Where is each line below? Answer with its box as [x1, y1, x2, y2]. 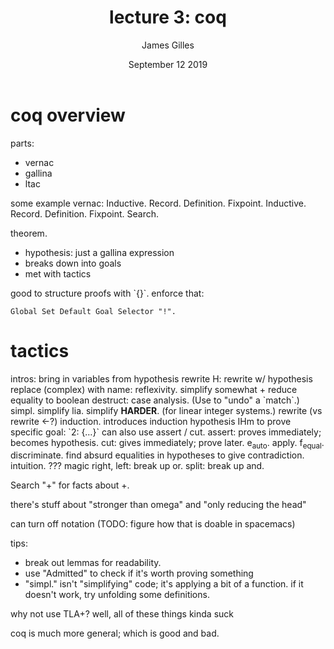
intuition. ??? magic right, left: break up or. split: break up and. [10, 460, 265, 472]
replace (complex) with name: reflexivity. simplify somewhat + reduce [10, 383, 298, 395]
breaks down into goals [24, 257, 122, 269]
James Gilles [141, 39, 195, 51]
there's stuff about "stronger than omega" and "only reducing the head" [10, 499, 307, 511]
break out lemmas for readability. [24, 557, 162, 569]
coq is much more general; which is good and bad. [10, 627, 220, 640]
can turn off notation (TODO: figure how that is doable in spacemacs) [10, 518, 296, 530]
